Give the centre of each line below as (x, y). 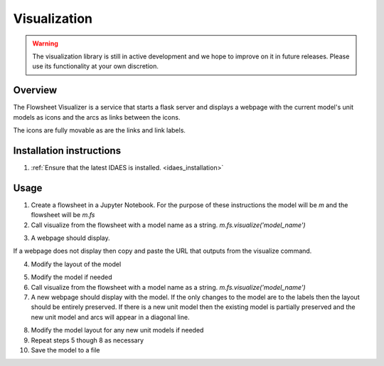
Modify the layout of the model (76, 264)
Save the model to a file (65, 350)
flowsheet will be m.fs (63, 215)
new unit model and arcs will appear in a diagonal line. (110, 317)
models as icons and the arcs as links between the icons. (97, 117)
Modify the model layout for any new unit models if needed (117, 330)
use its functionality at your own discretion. (96, 66)
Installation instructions (67, 151)
